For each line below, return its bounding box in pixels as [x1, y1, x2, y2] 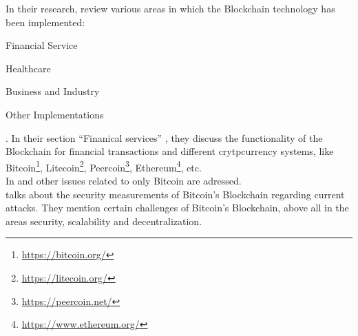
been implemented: [6, 14, 85, 29]
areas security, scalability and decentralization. [6, 213, 202, 228]
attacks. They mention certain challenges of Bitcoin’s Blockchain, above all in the [6, 200, 349, 215]
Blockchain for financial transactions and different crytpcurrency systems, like [6, 144, 334, 158]
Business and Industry [6, 84, 100, 98]
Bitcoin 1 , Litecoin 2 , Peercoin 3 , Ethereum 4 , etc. [6, 158, 202, 174]
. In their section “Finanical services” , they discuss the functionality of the [6, 130, 323, 145]
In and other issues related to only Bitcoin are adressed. [6, 174, 242, 187]
